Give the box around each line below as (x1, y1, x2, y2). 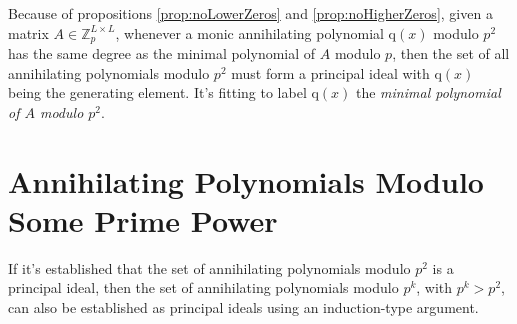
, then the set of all (392, 43, 510, 64)
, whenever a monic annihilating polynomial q (115, 22, 397, 43)
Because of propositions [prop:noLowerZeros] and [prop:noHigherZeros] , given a (8, 3, 493, 23)
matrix (8, 22, 49, 43)
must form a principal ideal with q (231, 62, 442, 83)
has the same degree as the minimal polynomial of (8, 43, 316, 64)
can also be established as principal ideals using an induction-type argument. (8, 296, 479, 317)
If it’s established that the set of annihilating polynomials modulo (8, 257, 411, 278)
